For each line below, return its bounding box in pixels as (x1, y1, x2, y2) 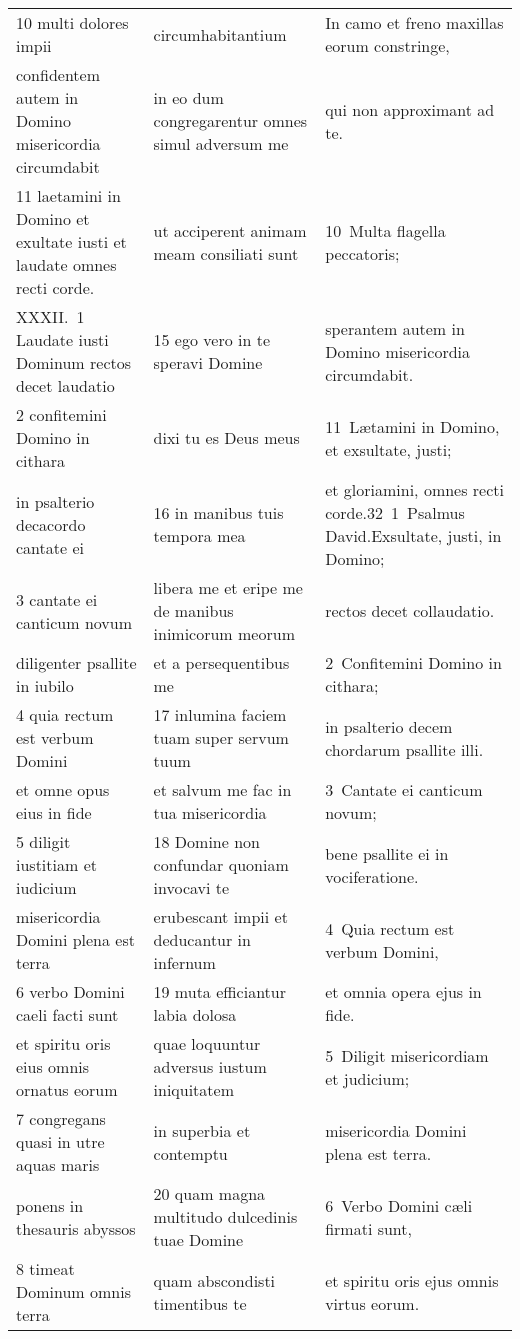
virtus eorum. (325, 1291, 420, 1315)
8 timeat (16, 1257, 75, 1280)
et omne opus (16, 778, 110, 801)
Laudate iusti (16, 328, 109, 351)
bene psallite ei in (325, 841, 449, 865)
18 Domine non (153, 830, 260, 853)
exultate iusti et (16, 230, 127, 253)
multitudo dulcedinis (153, 1205, 298, 1228)
